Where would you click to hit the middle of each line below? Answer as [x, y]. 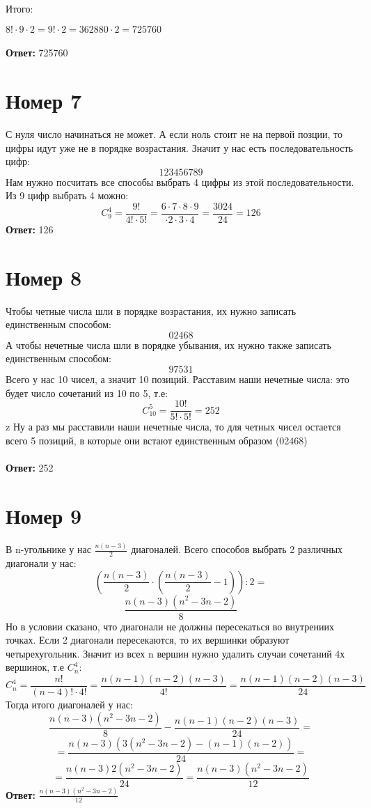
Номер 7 [44, 100]
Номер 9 [44, 515]
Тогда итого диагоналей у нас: [69, 704]
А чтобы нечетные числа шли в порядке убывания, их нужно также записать [168, 344]
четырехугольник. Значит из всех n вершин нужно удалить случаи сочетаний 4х [175, 653]
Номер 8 [44, 277]
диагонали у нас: [41, 562]
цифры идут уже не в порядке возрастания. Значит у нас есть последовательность [180, 147]
